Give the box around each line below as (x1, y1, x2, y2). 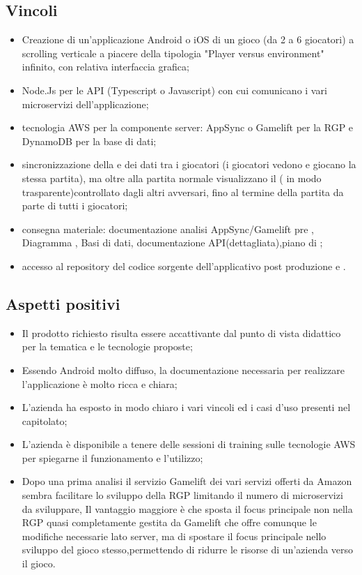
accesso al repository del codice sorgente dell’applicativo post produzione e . (22, 258, 346, 273)
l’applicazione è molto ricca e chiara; (22, 376, 178, 391)
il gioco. (22, 556, 56, 571)
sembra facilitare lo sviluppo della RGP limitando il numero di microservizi (22, 488, 343, 502)
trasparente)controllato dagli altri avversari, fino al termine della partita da (22, 184, 344, 199)
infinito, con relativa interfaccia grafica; (22, 59, 189, 74)
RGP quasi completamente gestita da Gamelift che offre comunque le (22, 515, 317, 530)
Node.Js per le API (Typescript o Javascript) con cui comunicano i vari (22, 82, 327, 97)
